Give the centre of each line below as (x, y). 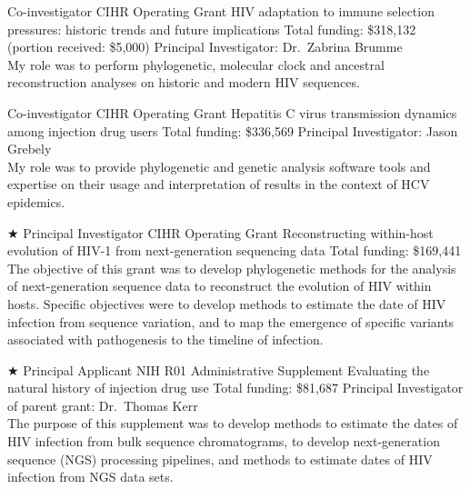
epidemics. (36, 201)
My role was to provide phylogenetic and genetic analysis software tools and (219, 166)
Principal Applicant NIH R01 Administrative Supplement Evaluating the (226, 369)
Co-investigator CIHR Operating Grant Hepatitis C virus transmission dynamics (232, 112)
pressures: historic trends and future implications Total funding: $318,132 (212, 29)
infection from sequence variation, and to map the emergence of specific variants (231, 321)
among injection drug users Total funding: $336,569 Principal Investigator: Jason (233, 130)
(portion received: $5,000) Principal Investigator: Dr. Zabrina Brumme (205, 47)
